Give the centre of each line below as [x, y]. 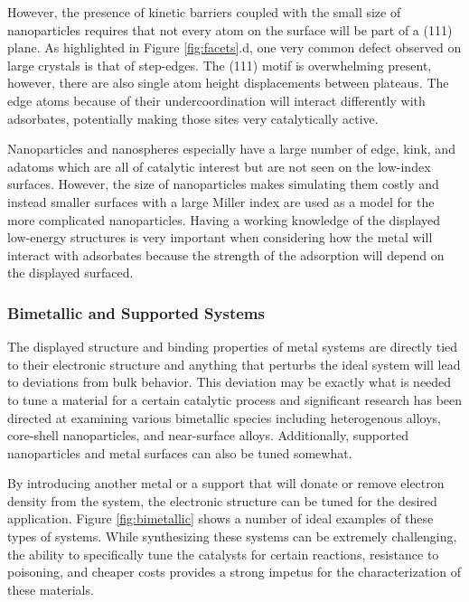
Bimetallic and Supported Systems [136, 312]
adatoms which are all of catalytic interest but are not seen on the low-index [219, 166]
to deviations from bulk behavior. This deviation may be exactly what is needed [230, 382]
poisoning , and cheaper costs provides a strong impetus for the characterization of [234, 572]
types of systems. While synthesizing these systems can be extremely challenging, [232, 536]
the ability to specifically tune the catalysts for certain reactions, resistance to [223, 554]
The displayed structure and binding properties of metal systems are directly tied [233, 347]
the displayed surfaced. [70, 273]
